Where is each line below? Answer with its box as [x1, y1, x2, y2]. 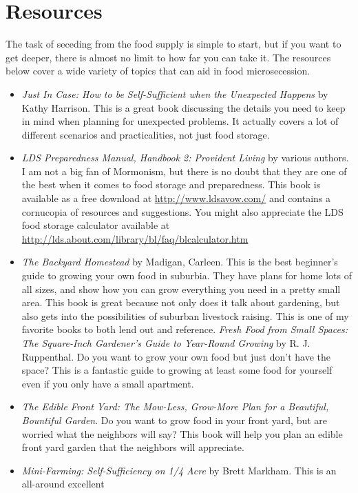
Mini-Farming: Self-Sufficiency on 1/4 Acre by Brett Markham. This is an [21, 463, 337, 477]
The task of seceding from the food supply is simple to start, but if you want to [6, 37, 341, 51]
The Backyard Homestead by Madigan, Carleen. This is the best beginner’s [21, 254, 338, 269]
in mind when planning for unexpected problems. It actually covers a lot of [21, 114, 339, 128]
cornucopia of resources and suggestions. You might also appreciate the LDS [21, 204, 344, 219]
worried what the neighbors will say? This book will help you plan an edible [21, 426, 343, 441]
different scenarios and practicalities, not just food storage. [21, 127, 270, 141]
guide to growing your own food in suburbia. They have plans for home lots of [21, 268, 352, 283]
